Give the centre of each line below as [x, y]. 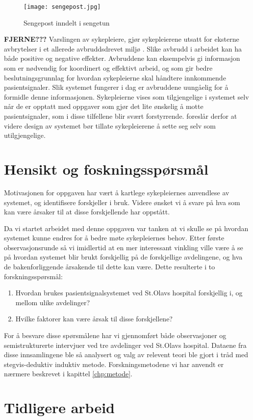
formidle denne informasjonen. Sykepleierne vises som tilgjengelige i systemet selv [126, 96]
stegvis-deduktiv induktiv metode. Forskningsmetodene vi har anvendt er [114, 364]
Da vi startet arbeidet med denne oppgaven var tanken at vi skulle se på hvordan [126, 228]
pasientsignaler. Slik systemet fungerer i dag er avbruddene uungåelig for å [116, 87]
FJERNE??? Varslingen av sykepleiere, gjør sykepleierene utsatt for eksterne [122, 39]
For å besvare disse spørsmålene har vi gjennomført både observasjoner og [115, 335]
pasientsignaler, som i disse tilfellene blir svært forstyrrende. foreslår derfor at [121, 116]
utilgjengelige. [25, 135]
